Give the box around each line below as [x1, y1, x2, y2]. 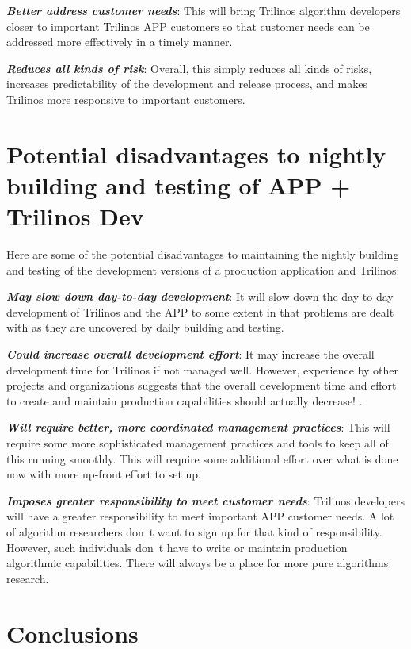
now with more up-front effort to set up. [6, 466, 201, 482]
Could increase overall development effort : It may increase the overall [6, 346, 375, 363]
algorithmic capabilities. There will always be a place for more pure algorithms [6, 555, 389, 571]
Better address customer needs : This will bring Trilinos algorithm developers [6, 2, 401, 18]
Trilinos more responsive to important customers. [6, 90, 245, 107]
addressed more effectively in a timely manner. [6, 33, 233, 50]
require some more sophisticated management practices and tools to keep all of [6, 435, 389, 451]
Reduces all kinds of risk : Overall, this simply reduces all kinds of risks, [6, 60, 372, 76]
